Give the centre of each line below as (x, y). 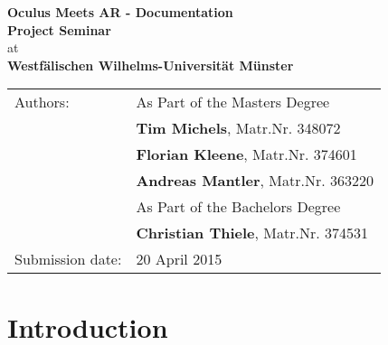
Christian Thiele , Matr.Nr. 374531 (252, 233)
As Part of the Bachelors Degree (238, 207)
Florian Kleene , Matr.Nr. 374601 (246, 154)
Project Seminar (59, 29)
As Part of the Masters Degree (233, 102)
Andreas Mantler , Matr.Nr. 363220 (255, 181)
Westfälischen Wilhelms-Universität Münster (151, 65)
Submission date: (68, 259)
